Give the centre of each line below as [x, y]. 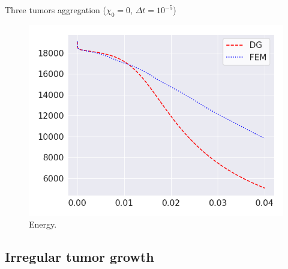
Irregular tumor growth [79, 257]
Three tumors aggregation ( [55, 10]
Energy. [43, 224]
